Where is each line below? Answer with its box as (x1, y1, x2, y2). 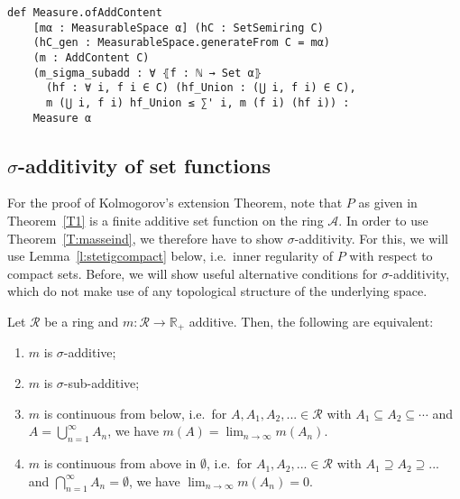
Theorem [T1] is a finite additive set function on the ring (7, 211, 324, 230)
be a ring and (44, 312, 119, 331)
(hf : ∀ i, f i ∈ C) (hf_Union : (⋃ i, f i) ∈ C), (45, 81, 356, 95)
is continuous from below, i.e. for (43, 403, 227, 422)
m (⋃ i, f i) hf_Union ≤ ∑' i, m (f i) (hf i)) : (45, 96, 350, 109)
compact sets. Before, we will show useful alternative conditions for (7, 263, 378, 282)
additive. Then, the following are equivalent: (189, 312, 434, 331)
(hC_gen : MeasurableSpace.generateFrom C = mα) (32, 36, 330, 50)
